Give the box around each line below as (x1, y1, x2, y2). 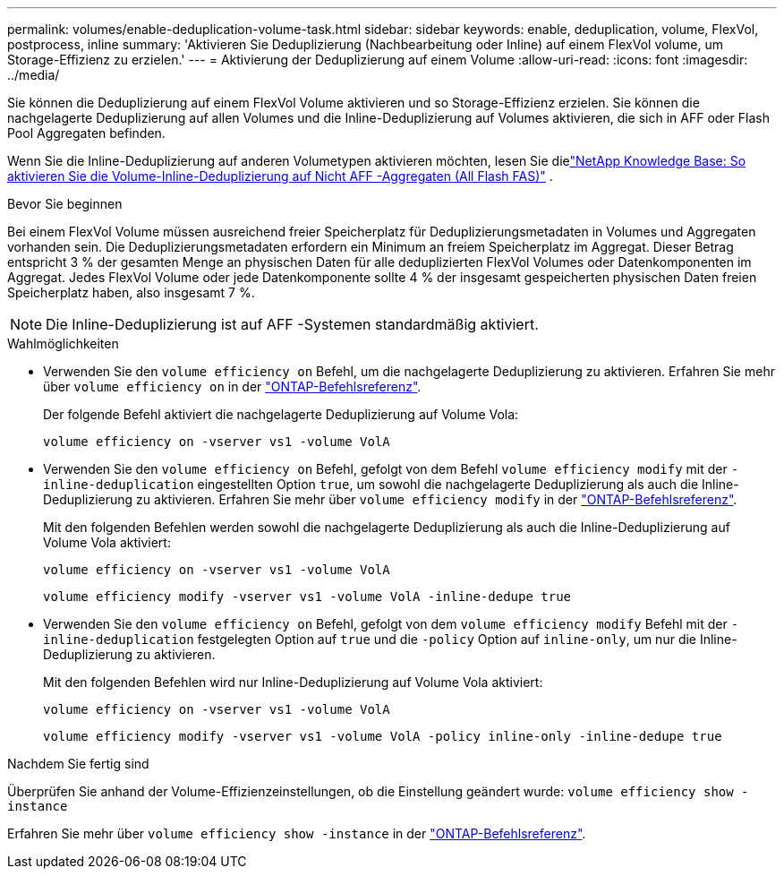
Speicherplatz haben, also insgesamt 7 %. (7, 285, 255, 300)
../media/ (7, 67, 60, 82)
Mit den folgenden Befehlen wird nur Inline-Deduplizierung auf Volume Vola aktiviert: (43, 674, 543, 690)
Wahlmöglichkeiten (7, 336, 119, 351)
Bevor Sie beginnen (7, 196, 123, 211)
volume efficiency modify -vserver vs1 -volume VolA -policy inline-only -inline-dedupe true (43, 729, 722, 743)
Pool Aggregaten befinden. (7, 125, 166, 141)
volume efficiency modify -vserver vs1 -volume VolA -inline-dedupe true (43, 589, 572, 604)
